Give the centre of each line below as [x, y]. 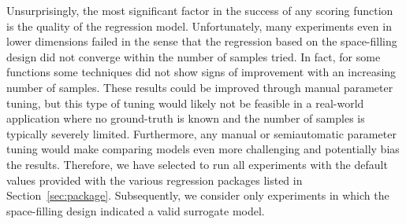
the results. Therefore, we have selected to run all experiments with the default [197, 164]
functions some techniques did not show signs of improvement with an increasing [201, 72]
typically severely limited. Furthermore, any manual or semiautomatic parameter [201, 133]
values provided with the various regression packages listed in [155, 180]
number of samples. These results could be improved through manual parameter [200, 87]
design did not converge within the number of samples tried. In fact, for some [194, 56]
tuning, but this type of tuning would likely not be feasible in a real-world [185, 103]
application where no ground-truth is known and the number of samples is [186, 118]
